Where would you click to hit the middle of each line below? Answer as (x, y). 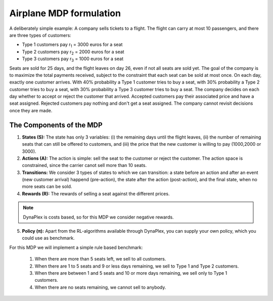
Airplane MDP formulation (65, 13)
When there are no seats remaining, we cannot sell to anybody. (100, 287)
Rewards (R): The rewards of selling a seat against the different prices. (96, 193)
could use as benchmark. (49, 238)
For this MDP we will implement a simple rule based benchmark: (76, 247)
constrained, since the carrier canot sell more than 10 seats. (84, 165)
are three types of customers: (40, 35)
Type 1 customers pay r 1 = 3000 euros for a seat (72, 45)
